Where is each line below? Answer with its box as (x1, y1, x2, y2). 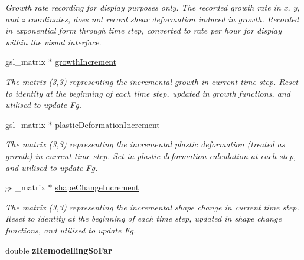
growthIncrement (55, 55, 117, 68)
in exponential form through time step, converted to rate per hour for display (5, 24, 282, 37)
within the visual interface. (5, 35, 102, 48)
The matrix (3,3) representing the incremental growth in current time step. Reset (5, 75, 299, 87)
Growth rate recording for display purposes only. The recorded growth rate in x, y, (5, 1, 300, 13)
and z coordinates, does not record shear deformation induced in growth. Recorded (5, 12, 299, 25)
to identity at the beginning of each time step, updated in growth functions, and (5, 87, 290, 99)
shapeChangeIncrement (55, 181, 139, 193)
